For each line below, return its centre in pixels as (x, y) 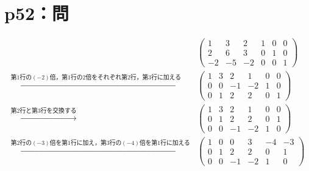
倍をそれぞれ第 (107, 78)
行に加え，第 (88, 143)
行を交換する (59, 111)
